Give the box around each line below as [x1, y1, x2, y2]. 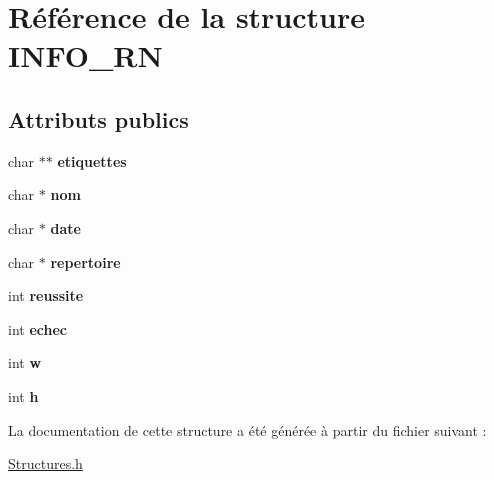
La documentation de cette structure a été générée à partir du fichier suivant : [8, 419, 487, 440]
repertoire [50, 251, 121, 272]
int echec [8, 318, 67, 339]
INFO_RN [8, 35, 163, 76]
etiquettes [57, 150, 127, 171]
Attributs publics [8, 103, 189, 134]
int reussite [8, 285, 84, 306]
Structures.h [8, 453, 83, 474]
